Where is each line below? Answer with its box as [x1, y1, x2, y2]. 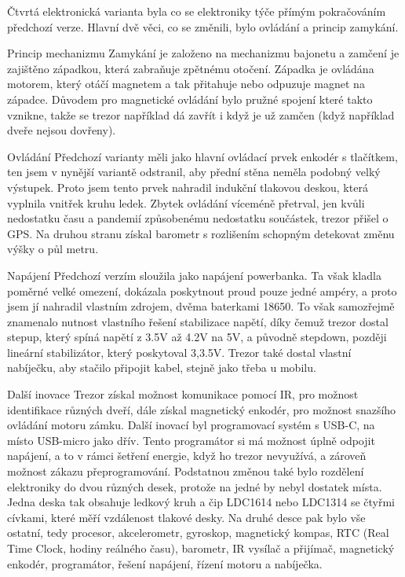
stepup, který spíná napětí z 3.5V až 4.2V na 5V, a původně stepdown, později [7, 329, 387, 345]
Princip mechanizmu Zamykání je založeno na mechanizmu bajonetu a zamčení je [7, 45, 400, 61]
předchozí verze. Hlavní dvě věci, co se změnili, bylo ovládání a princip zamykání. [7, 18, 399, 35]
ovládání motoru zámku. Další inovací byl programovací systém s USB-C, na [7, 417, 375, 433]
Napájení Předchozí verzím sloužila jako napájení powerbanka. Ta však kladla [7, 266, 381, 283]
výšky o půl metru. [7, 241, 99, 257]
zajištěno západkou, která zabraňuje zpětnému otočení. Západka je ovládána [7, 60, 374, 76]
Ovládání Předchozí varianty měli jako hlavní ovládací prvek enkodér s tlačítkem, [7, 148, 398, 164]
